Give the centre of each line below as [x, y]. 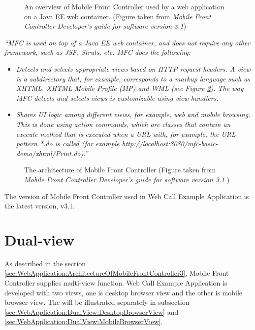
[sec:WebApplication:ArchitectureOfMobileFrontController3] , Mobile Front [117, 273]
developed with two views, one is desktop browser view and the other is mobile [124, 292]
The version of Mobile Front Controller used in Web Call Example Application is [127, 196]
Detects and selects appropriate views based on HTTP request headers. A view [133, 68]
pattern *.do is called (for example [68, 144]
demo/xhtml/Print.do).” [52, 153]
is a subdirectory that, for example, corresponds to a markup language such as [133, 78]
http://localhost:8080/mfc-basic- [170, 144]
